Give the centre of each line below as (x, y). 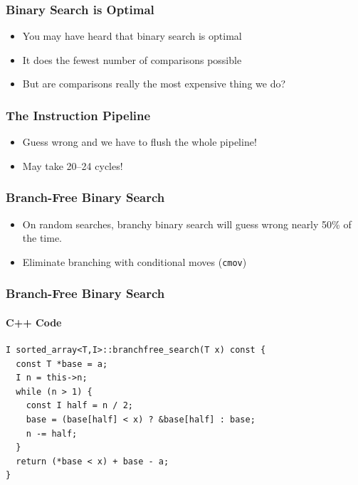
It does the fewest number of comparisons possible (132, 59)
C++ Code (34, 322)
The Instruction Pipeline (78, 115)
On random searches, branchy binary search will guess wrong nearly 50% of (187, 224)
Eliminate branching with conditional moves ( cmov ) (135, 261)
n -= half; (52, 433)
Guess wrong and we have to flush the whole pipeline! (139, 142)
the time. (42, 238)
